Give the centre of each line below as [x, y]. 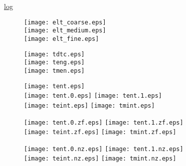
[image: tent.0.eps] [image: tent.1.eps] [93, 96]
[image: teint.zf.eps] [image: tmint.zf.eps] [100, 132]
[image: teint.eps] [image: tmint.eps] [90, 105]
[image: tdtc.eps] [54, 54]
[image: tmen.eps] [54, 71]
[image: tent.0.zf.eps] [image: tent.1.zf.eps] [104, 122]
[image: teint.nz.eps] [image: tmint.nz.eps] [100, 159]
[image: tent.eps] [54, 86]
